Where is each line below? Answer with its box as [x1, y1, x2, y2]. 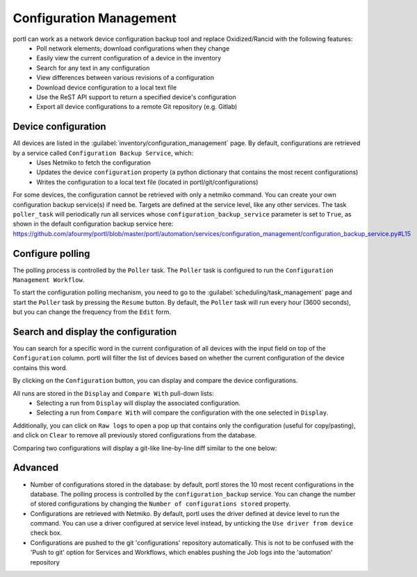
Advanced [13, 462, 59, 474]
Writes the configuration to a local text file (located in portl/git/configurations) [36, 178, 259, 186]
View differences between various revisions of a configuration [36, 74, 215, 82]
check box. [30, 528, 63, 537]
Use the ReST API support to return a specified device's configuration [36, 92, 236, 101]
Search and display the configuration [13, 326, 177, 337]
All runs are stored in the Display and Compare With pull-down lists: [13, 389, 215, 397]
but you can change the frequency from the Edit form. [13, 308, 172, 316]
